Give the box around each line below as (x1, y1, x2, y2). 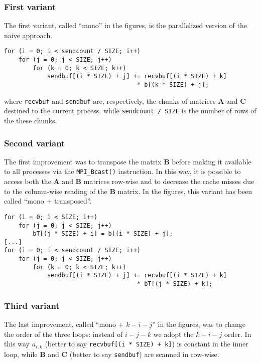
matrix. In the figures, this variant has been (117, 186, 252, 196)
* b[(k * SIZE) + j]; (137, 81, 209, 89)
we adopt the (153, 328, 194, 339)
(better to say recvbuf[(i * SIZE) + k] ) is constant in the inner (45, 338, 248, 349)
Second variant (4, 136, 65, 149)
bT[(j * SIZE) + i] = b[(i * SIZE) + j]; (33, 230, 173, 238)
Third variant (4, 299, 60, 311)
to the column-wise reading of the (4, 186, 107, 196)
